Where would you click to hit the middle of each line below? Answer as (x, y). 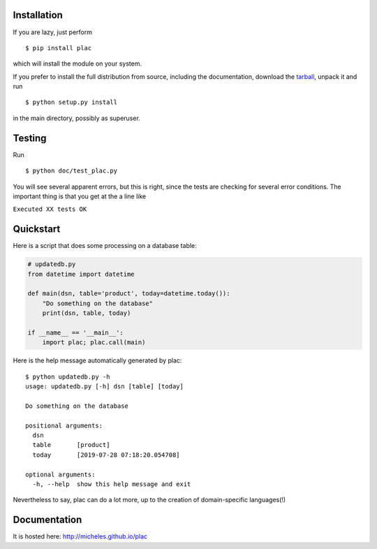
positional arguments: (64, 425)
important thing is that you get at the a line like (80, 196)
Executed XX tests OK (50, 209)
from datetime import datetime (81, 274)
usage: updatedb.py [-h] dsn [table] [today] (105, 387)
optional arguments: (60, 474)
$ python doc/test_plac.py (72, 171)
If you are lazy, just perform (53, 32)
